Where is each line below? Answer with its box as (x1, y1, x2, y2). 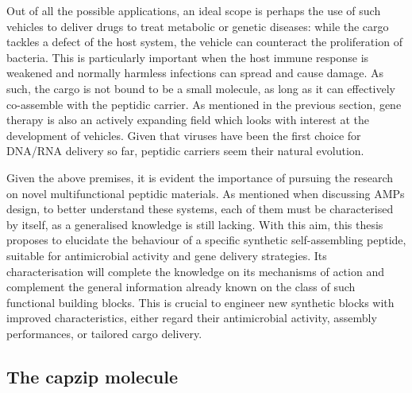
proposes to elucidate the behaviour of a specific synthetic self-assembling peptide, (6, 232, 406, 248)
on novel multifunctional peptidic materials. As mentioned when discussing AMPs (6, 185, 405, 201)
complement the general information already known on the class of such (6, 278, 356, 295)
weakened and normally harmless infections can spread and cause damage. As (6, 64, 383, 81)
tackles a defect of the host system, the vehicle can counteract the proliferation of (6, 33, 402, 50)
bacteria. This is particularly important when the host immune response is (6, 49, 369, 65)
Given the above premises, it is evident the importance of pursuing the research (6, 169, 394, 185)
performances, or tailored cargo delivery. (6, 325, 202, 341)
